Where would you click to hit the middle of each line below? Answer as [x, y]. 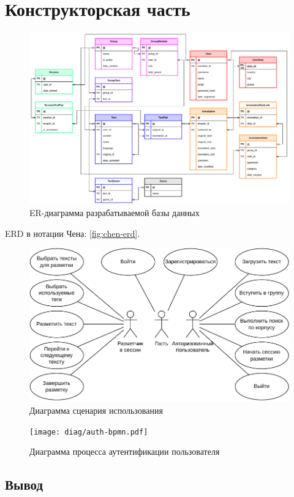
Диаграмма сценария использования [96, 410]
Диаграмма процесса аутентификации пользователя [125, 451]
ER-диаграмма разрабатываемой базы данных [115, 213]
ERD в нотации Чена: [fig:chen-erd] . [73, 233]
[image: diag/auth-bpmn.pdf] [89, 432]
